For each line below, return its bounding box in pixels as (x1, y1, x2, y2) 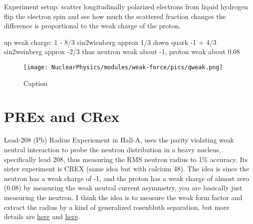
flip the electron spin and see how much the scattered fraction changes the (4, 11, 226, 21)
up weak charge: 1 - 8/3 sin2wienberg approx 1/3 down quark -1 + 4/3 (4, 37, 216, 47)
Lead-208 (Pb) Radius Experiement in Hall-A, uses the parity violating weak (4, 135, 234, 145)
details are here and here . (4, 211, 80, 222)
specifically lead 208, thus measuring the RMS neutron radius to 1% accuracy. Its (4, 154, 248, 164)
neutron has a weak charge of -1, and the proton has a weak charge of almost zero (4, 173, 250, 183)
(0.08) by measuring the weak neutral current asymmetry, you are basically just (4, 183, 243, 193)
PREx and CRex (4, 106, 120, 126)
